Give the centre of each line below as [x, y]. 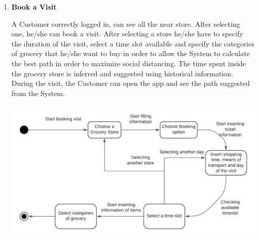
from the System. [38, 93]
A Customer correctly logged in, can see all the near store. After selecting [126, 23]
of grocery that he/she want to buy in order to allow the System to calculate [131, 53]
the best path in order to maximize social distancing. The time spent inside [128, 63]
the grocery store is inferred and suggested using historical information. [122, 73]
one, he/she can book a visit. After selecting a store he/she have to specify [127, 34]
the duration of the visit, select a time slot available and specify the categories [133, 43]
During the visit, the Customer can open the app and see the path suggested [131, 83]
